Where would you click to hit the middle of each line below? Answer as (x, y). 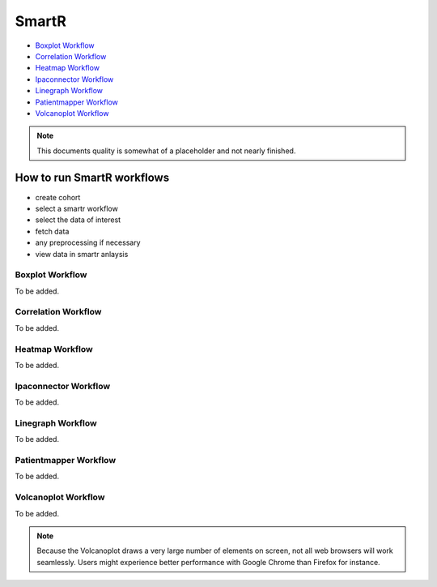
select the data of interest (78, 220)
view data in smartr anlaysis (82, 254)
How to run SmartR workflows (92, 178)
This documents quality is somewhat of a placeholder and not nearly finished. (166, 151)
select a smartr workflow (77, 208)
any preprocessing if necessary (88, 242)
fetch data (52, 231)
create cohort (58, 197)
